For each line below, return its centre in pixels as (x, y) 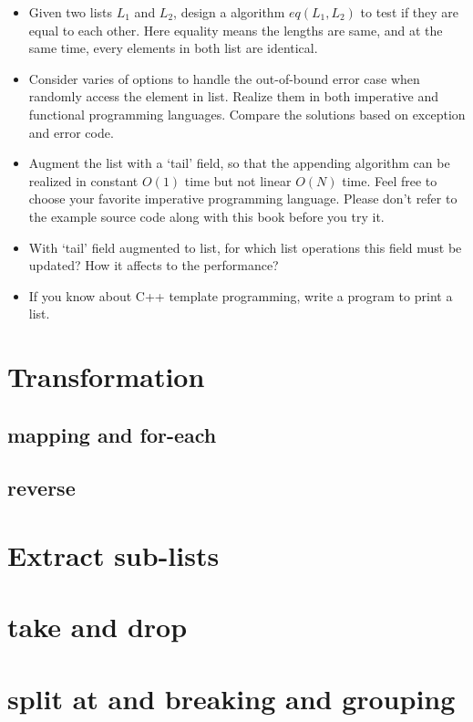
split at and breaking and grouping (231, 698)
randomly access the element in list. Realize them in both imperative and (234, 96)
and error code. (71, 132)
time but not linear (238, 180)
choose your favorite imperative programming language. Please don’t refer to (243, 199)
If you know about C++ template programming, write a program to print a (241, 295)
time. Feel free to (390, 180)
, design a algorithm (229, 12)
